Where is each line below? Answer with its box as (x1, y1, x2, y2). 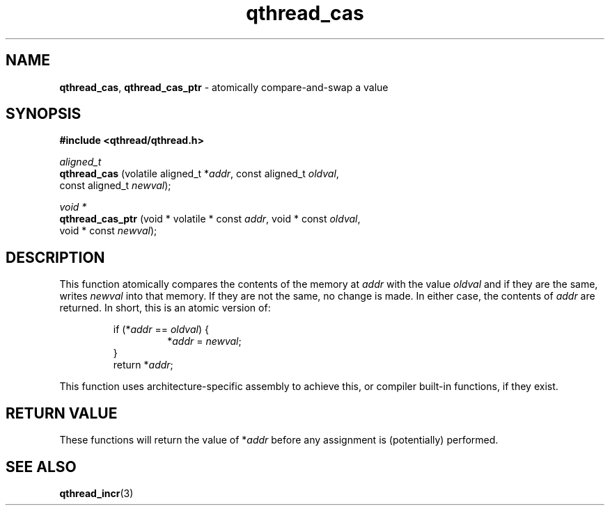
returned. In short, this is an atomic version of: (59, 302, 271, 314)
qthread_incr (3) (59, 487, 134, 499)
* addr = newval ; (167, 335, 242, 348)
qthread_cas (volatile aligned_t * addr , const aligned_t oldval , (59, 168, 339, 180)
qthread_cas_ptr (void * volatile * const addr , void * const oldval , (59, 213, 361, 225)
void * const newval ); (59, 225, 157, 237)
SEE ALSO (6, 457, 77, 476)
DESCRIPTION (6, 248, 105, 266)
